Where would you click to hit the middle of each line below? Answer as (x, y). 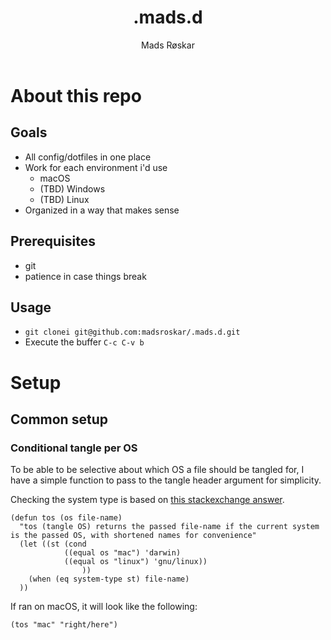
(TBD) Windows (72, 188)
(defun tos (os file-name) (66, 518)
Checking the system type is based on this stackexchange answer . (147, 500)
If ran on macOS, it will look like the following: (104, 607)
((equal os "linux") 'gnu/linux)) (135, 562)
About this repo (76, 95)
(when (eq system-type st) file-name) (109, 579)
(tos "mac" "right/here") (64, 625)
